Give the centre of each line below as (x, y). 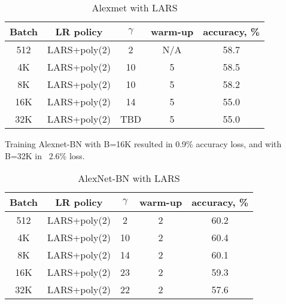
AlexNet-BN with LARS (129, 178)
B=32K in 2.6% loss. (45, 155)
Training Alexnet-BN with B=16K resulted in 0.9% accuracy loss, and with (143, 144)
